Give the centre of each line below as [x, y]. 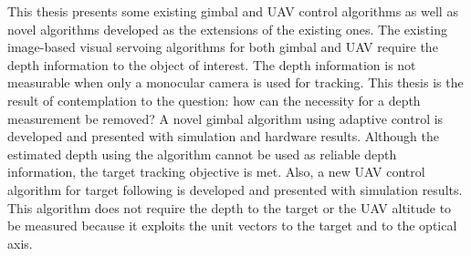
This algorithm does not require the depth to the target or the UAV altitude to [230, 207]
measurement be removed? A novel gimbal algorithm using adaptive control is [225, 118]
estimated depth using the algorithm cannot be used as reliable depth [202, 154]
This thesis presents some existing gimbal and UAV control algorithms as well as [233, 11]
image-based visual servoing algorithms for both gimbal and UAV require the [223, 47]
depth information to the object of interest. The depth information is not [212, 64]
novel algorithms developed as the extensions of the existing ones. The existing [227, 29]
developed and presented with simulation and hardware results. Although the [224, 136]
